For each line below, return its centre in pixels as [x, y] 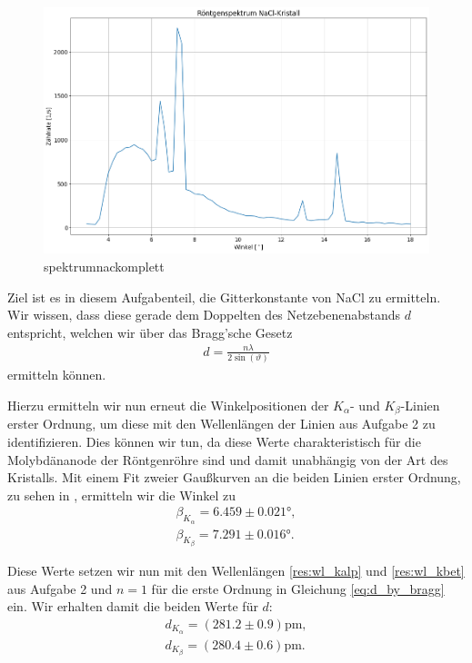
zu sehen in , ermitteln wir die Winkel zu [121, 495]
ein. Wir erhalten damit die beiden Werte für [133, 606]
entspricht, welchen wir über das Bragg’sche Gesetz [150, 332]
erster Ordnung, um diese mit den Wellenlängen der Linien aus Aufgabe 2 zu [221, 424]
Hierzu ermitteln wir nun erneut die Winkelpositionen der [168, 405]
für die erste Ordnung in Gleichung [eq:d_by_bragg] [298, 588]
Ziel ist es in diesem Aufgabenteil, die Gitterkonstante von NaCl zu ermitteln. [224, 297]
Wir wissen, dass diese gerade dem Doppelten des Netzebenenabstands [204, 315]
